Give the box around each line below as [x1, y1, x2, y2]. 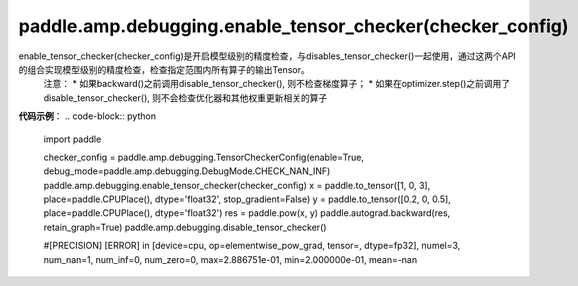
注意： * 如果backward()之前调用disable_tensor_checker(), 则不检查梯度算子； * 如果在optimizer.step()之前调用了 [43, 78, 511, 90]
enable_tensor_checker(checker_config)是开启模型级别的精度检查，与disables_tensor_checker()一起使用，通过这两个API [18, 50, 517, 62]
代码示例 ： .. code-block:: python [18, 110, 157, 122]
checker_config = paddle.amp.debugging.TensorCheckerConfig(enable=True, [43, 151, 365, 163]
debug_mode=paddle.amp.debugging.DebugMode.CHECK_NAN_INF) [43, 165, 331, 177]
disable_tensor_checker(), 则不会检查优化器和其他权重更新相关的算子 [43, 91, 328, 104]
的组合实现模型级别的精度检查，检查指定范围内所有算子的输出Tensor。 [18, 63, 310, 75]
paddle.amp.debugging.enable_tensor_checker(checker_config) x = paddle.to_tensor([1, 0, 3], [43, 179, 431, 191]
